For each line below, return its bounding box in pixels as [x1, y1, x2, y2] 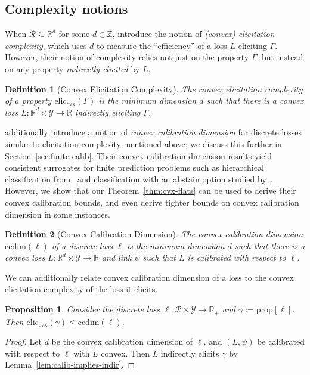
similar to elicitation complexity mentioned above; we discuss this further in [5, 137, 282, 150]
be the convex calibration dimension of [51, 335, 193, 348]
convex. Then [101, 346, 150, 359]
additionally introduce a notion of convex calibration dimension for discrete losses [5, 126, 302, 138]
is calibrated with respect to [187, 251, 286, 264]
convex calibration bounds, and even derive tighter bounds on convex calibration [5, 196, 299, 208]
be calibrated [257, 335, 305, 348]
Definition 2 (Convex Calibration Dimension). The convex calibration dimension [5, 228, 303, 240]
